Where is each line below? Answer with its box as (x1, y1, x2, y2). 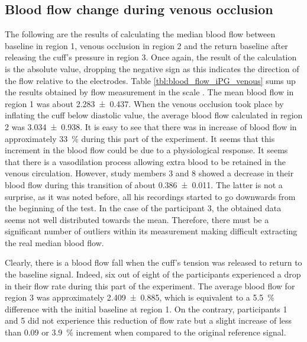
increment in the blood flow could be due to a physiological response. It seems (5, 144, 288, 156)
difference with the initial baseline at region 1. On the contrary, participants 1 (5, 302, 287, 315)
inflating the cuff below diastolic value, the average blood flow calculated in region (5, 109, 303, 121)
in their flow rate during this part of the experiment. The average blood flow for (5, 279, 295, 292)
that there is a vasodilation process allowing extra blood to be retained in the (5, 155, 286, 167)
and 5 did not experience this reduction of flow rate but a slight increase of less (5, 314, 292, 327)
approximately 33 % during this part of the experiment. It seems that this (5, 132, 275, 144)
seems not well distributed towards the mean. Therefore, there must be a (5, 213, 269, 225)
